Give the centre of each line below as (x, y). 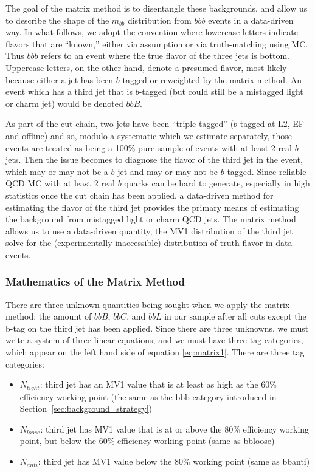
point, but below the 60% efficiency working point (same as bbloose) (147, 441)
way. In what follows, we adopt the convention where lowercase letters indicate (152, 32)
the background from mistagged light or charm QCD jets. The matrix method (151, 219)
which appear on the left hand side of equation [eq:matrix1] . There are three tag (155, 352)
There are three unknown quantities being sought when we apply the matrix (148, 304)
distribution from (159, 20)
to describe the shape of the (57, 20)
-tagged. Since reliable (265, 171)
